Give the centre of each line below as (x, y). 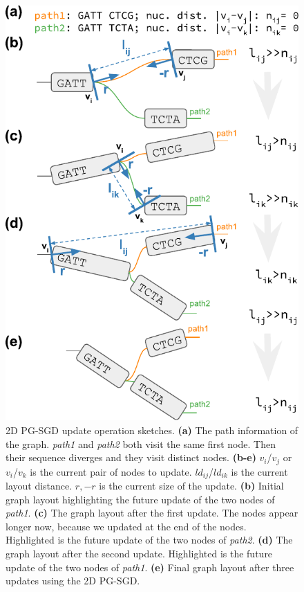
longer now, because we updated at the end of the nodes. (126, 526)
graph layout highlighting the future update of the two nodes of (140, 499)
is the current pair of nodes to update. (111, 471)
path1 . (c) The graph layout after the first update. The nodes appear (152, 513)
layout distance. (39, 486)
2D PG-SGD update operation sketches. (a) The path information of (152, 430)
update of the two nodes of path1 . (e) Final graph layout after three (150, 567)
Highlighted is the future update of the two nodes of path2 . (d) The (149, 540)
